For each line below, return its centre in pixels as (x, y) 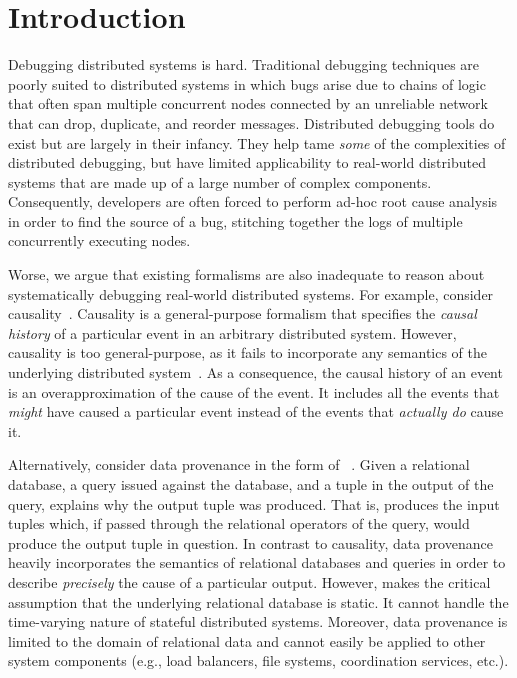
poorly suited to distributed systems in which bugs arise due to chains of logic (247, 83)
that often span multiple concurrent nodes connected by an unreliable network (248, 103)
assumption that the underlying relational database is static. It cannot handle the (258, 601)
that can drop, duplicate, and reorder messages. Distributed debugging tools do (251, 122)
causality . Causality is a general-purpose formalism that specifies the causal (242, 313)
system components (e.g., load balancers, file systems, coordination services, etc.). (258, 660)
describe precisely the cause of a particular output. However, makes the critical (249, 581)
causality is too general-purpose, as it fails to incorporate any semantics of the (248, 352)
